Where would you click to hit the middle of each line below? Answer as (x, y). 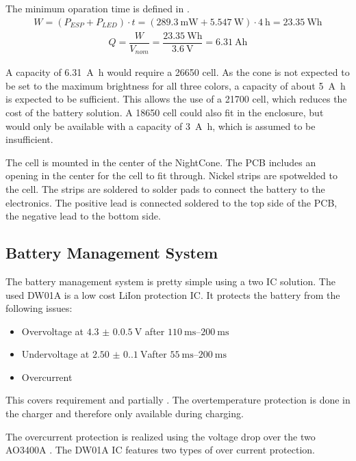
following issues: (39, 308)
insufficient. (29, 139)
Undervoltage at (55, 354)
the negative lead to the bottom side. (83, 216)
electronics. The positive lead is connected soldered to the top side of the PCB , (171, 202)
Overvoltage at (53, 331)
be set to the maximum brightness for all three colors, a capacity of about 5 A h (176, 85)
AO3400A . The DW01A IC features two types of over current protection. (161, 450)
